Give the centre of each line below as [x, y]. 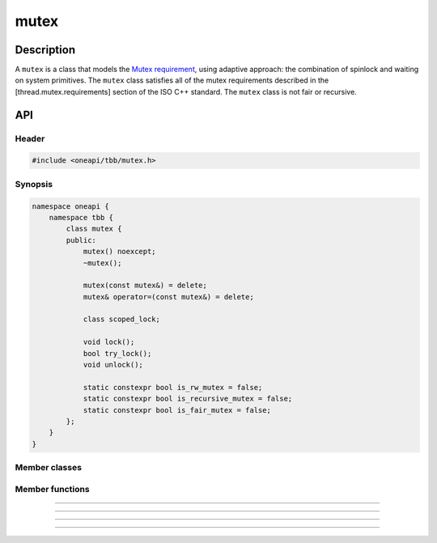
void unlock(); [113, 365]
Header [30, 138]
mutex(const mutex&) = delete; [145, 286]
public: [81, 240]
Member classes [49, 468]
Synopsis [34, 184]
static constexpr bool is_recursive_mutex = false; [188, 399]
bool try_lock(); [117, 353]
